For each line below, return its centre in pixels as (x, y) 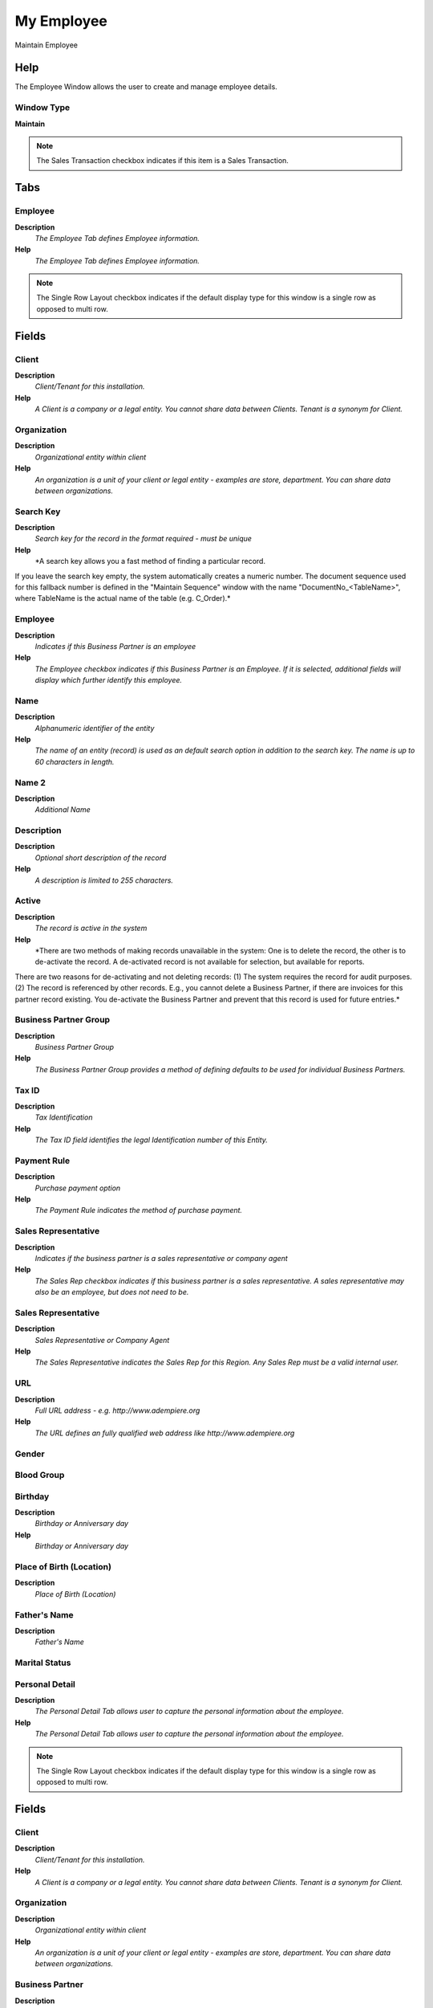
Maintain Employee (46, 45)
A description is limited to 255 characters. (104, 880)
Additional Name (63, 810)
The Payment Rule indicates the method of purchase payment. (139, 1210)
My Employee (61, 21)
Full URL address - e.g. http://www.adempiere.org (117, 1410)
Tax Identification (64, 1117)
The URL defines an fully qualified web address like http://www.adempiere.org (165, 1433)
